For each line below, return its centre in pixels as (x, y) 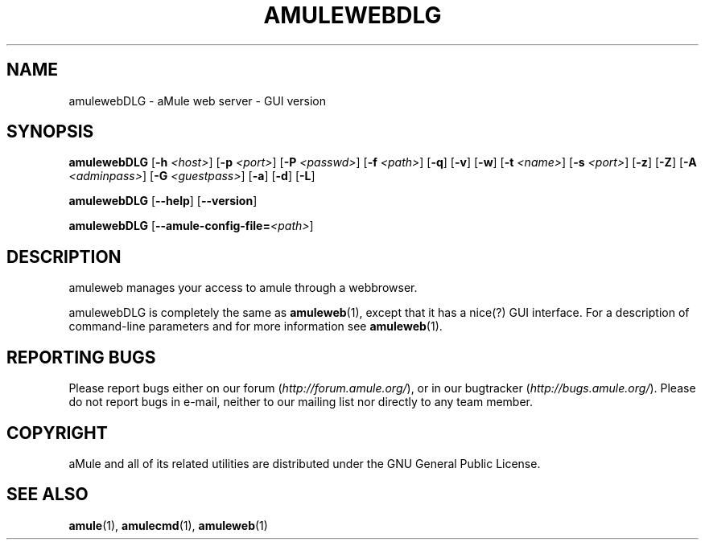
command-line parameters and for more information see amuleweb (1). (256, 326)
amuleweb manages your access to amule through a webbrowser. (243, 288)
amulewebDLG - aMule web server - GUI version (197, 101)
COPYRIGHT (57, 433)
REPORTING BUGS (81, 357)
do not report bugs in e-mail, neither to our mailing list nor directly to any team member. (301, 402)
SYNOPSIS (50, 132)
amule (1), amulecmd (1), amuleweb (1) (168, 525)
